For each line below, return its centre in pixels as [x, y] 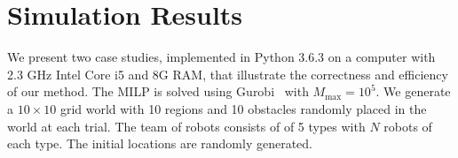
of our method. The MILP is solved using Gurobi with [158, 91]
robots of [408, 126]
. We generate [413, 91]
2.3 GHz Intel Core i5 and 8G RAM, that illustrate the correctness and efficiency [228, 74]
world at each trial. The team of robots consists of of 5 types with [186, 126]
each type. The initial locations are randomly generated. [160, 143]
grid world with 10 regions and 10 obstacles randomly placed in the [243, 108]
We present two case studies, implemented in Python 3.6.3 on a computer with [221, 57]
